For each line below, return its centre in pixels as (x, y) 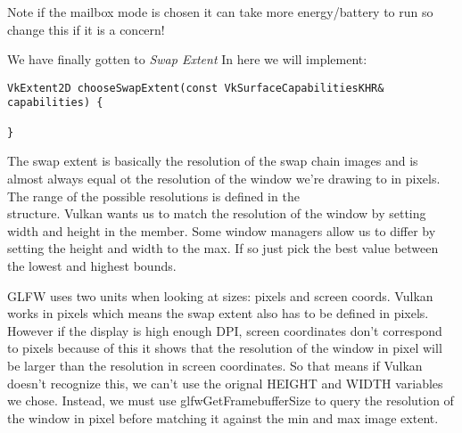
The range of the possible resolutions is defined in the (153, 196)
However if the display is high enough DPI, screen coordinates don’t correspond (225, 330)
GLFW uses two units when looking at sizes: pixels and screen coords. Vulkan (220, 295)
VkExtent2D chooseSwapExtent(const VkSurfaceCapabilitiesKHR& (196, 88)
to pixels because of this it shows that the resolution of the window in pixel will (225, 348)
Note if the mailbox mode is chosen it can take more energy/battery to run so (220, 12)
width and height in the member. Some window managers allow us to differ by (222, 230)
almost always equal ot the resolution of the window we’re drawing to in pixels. (224, 178)
